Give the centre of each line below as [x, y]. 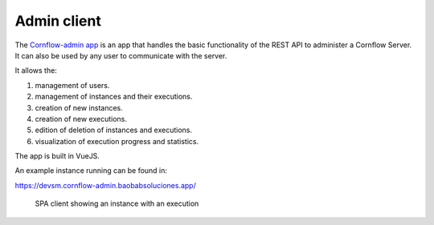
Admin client [58, 21]
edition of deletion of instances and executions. [114, 130]
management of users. [72, 85]
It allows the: [36, 70]
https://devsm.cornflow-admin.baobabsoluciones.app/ [105, 185]
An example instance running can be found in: [91, 171]
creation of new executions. [81, 119]
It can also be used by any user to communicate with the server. [121, 55]
